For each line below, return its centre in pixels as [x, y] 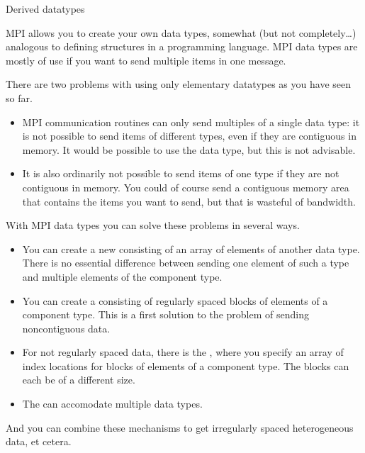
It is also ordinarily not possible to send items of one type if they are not [181, 173]
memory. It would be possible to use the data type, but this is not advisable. [189, 149]
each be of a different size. [79, 380]
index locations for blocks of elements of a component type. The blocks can [186, 365]
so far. [19, 97]
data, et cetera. [39, 441]
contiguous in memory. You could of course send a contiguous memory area [186, 187]
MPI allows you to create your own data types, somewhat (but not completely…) [181, 32]
